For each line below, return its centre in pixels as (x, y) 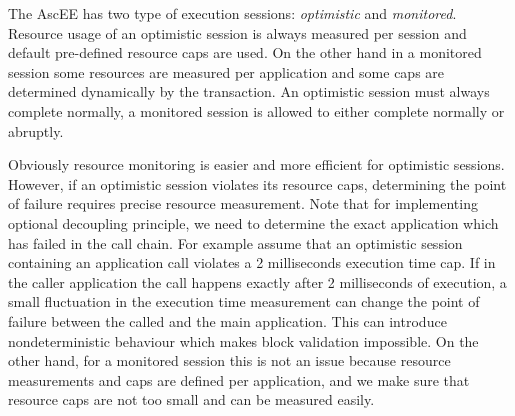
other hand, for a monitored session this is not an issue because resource (229, 360)
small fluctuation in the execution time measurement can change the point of (244, 301)
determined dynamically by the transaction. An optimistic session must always (249, 91)
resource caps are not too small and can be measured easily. (191, 399)
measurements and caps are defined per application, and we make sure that (239, 379)
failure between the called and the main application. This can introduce (227, 320)
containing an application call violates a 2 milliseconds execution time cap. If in (252, 262)
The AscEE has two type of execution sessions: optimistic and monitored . (232, 13)
